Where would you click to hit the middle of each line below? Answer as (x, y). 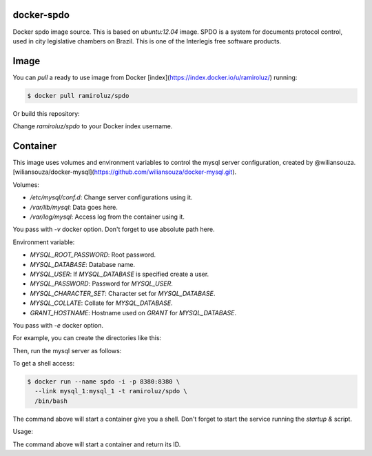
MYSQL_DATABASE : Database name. (83, 264)
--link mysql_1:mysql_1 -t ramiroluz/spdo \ (111, 391)
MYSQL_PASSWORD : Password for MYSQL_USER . (102, 284)
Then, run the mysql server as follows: (67, 350)
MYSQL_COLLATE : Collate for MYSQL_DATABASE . (101, 303)
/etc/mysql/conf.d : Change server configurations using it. (111, 197)
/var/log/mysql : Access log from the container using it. (107, 217)
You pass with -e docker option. (58, 325)
